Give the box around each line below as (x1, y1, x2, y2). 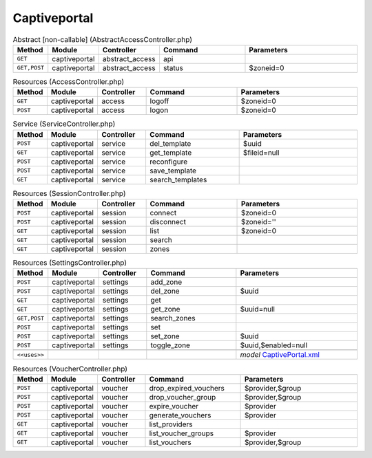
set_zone (150, 331, 180, 341)
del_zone (150, 286, 180, 296)
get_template (149, 148, 192, 157)
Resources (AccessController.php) (12, 77, 125, 87)
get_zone (150, 305, 180, 314)
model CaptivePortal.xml (240, 350, 320, 360)
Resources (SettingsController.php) (12, 258, 127, 268)
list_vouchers (149, 437, 192, 447)
